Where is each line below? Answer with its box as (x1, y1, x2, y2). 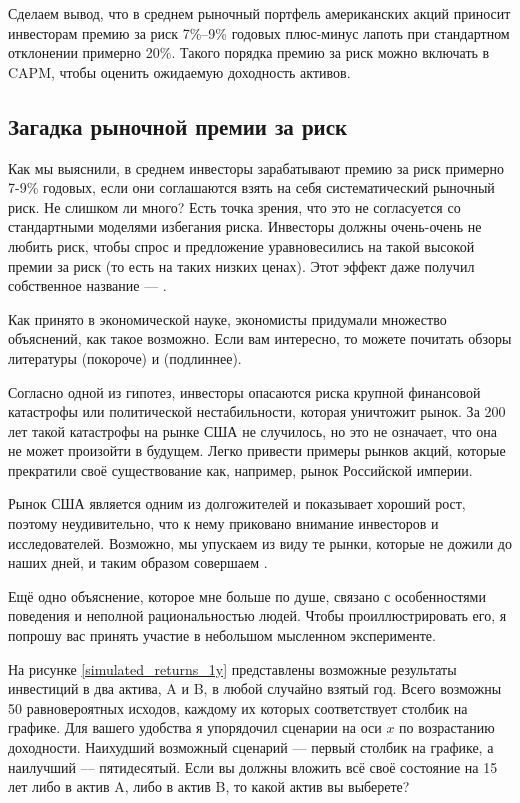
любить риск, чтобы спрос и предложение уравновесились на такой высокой (8, 235, 475, 256)
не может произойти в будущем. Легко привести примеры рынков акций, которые (8, 440, 506, 461)
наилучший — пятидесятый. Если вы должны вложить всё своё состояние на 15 (8, 756, 498, 777)
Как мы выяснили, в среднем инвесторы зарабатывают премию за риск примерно (8, 157, 505, 178)
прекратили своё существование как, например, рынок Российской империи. (8, 459, 473, 480)
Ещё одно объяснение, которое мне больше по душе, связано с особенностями (8, 585, 486, 606)
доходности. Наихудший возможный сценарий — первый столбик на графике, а (8, 737, 494, 758)
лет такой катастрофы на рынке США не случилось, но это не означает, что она (8, 420, 498, 441)
